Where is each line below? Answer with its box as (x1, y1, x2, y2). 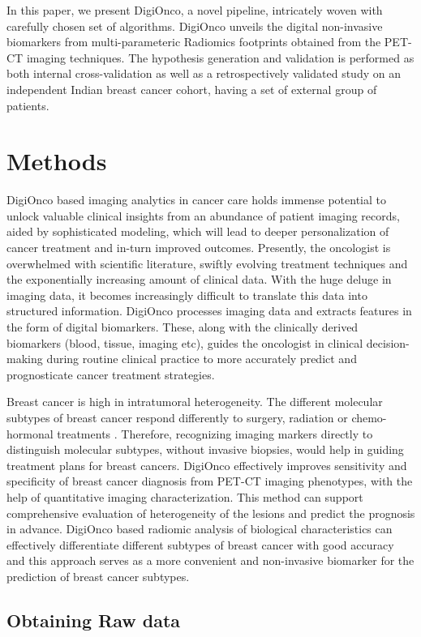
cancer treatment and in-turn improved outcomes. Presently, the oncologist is (6, 239, 391, 256)
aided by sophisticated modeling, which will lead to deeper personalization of (6, 223, 389, 240)
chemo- (351, 409, 387, 425)
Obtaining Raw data (6, 607, 181, 632)
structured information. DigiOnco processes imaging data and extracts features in (6, 302, 412, 319)
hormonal (6, 425, 54, 442)
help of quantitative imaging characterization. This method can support (6, 488, 363, 505)
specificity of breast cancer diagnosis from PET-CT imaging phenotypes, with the (6, 472, 413, 490)
